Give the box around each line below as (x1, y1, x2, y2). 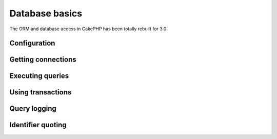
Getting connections (9, 55, 76, 64)
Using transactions (9, 88, 72, 97)
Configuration (9, 39, 55, 48)
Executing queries (9, 72, 69, 81)
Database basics (9, 8, 82, 19)
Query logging (9, 104, 56, 113)
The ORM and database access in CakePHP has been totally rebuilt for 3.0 (9, 26, 167, 32)
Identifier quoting (9, 121, 67, 129)
